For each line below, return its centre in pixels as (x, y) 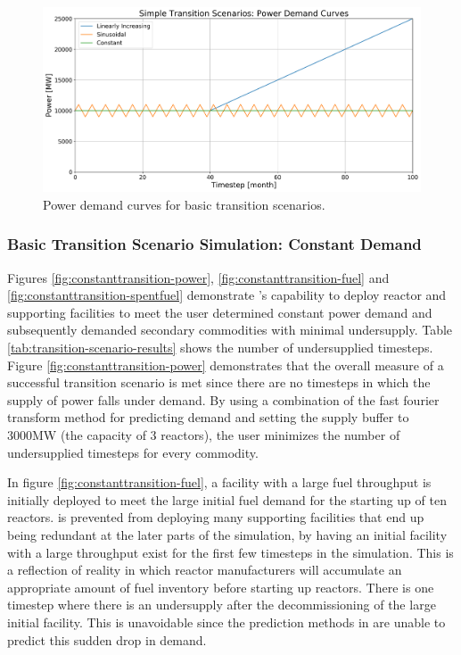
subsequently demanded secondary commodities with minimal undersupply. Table (230, 330)
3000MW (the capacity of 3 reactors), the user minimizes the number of (204, 434)
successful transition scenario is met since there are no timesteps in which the (219, 382)
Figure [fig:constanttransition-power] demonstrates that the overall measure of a (226, 365)
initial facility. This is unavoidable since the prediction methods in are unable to (226, 622)
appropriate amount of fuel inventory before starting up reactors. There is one (221, 587)
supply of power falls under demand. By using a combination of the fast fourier (223, 399)
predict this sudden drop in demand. (107, 639)
